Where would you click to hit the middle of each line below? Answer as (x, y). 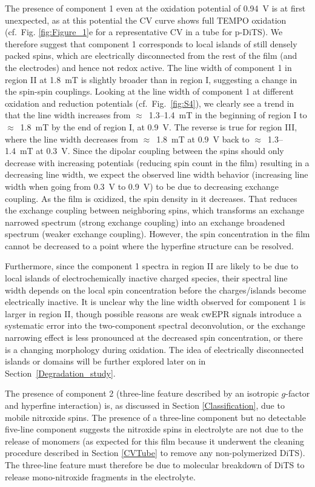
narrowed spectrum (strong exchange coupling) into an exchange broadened (145, 222)
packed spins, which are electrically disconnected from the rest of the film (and (151, 55)
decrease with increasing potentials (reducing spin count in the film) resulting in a (157, 162)
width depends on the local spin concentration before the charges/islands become (156, 290)
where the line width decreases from (71, 139)
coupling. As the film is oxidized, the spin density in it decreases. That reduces (151, 198)
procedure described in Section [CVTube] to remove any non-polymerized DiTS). (155, 453)
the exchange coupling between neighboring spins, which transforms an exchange (154, 210)
